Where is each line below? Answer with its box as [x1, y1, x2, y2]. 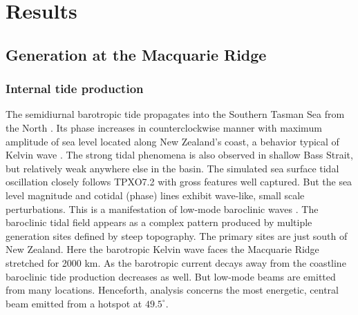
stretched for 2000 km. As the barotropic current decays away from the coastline [6, 255, 346, 270]
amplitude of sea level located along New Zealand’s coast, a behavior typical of [6, 134, 339, 148]
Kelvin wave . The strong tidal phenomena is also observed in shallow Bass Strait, [6, 148, 353, 162]
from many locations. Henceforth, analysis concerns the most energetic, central [6, 283, 339, 297]
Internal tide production [6, 80, 144, 97]
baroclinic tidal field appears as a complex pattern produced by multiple [6, 215, 312, 230]
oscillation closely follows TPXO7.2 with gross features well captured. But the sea [6, 174, 352, 189]
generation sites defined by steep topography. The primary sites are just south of [6, 228, 348, 243]
